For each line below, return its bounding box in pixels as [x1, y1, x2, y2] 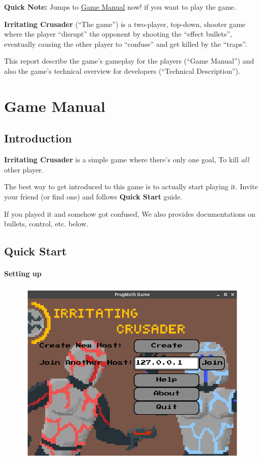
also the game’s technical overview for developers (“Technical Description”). [4, 65, 241, 76]
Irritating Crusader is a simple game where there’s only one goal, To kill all [4, 154, 249, 165]
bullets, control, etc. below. [4, 218, 89, 229]
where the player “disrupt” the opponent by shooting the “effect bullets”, [4, 28, 232, 39]
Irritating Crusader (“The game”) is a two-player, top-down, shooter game [4, 18, 246, 29]
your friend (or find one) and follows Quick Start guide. [4, 191, 183, 201]
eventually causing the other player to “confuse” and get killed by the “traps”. [4, 38, 247, 49]
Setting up [4, 268, 42, 279]
